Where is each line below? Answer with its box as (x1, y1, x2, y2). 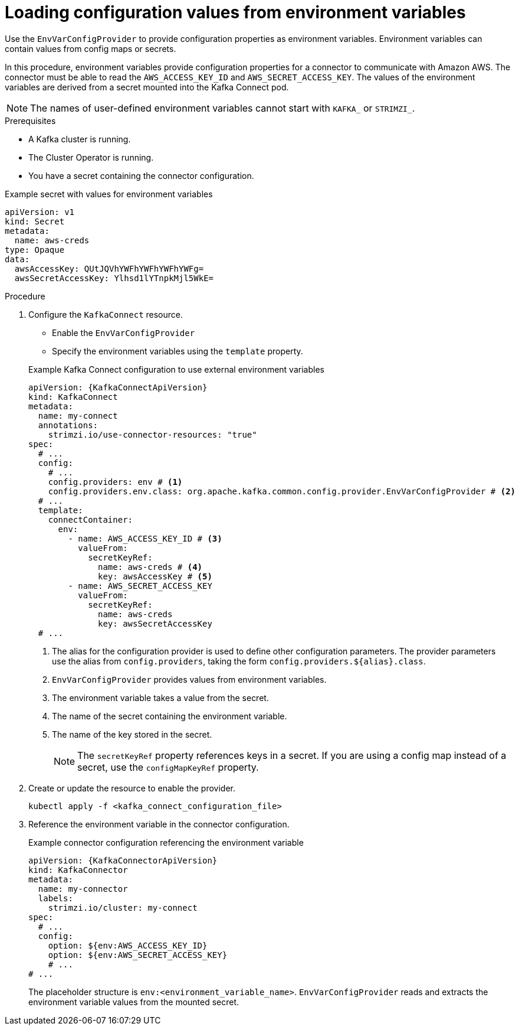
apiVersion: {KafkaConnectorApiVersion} (28, 855, 218, 865)
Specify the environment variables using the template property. (52, 345, 303, 356)
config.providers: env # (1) (48, 477, 183, 487)
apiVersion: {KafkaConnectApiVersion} (28, 382, 208, 392)
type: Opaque (5, 245, 65, 255)
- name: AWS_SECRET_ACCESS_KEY (68, 581, 212, 591)
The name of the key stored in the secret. (52, 729, 212, 739)
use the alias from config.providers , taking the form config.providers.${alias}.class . (52, 656, 426, 666)
